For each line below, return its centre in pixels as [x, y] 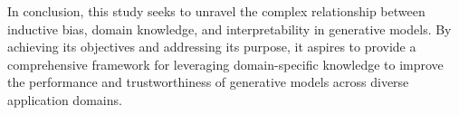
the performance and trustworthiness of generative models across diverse [208, 82]
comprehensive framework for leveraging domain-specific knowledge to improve [225, 64]
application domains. [65, 99]
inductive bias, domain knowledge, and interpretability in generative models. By [229, 29]
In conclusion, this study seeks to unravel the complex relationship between [216, 11]
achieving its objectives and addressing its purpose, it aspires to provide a [212, 47]
